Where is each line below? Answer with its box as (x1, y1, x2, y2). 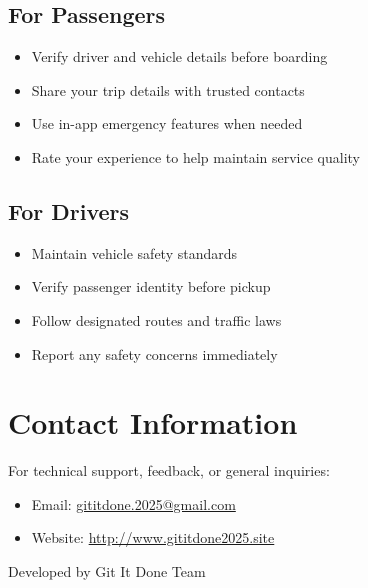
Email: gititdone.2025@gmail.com (31, 493, 236, 514)
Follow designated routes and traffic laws (31, 309, 282, 330)
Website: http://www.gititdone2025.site (31, 527, 275, 548)
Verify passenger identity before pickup (31, 276, 271, 297)
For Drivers (8, 195, 130, 226)
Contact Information (8, 402, 298, 443)
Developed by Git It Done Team (8, 561, 206, 582)
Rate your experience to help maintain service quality (31, 146, 361, 167)
